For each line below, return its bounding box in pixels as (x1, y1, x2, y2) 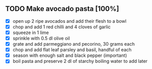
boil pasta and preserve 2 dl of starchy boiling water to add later (12, 58, 148, 64)
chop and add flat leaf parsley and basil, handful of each (12, 47, 132, 53)
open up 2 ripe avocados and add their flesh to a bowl (12, 18, 126, 24)
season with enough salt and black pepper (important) (12, 52, 128, 58)
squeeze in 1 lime (12, 29, 49, 36)
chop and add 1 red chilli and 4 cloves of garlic (12, 23, 111, 30)
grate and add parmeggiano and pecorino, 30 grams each (12, 41, 135, 47)
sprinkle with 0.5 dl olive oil (12, 36, 70, 41)
